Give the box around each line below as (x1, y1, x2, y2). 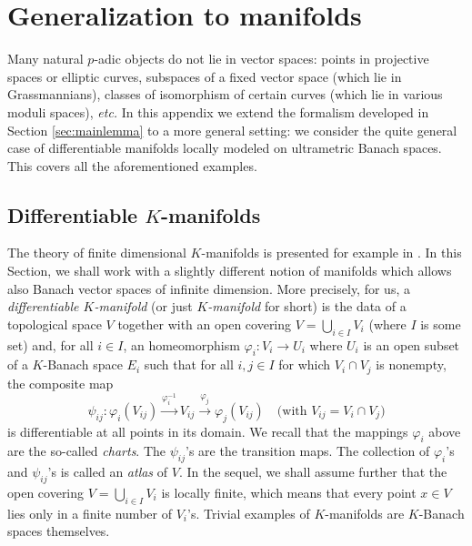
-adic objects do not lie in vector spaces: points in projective (94, 49, 429, 68)
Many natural (7, 49, 84, 68)
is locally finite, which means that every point (161, 482, 417, 501)
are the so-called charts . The (7, 441, 166, 460)
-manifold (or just (94, 297, 193, 316)
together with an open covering (117, 314, 292, 333)
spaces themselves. (7, 521, 110, 541)
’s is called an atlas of (47, 462, 168, 481)
